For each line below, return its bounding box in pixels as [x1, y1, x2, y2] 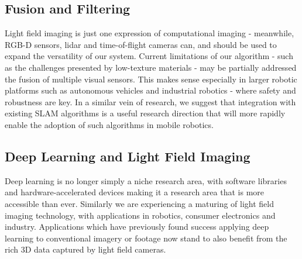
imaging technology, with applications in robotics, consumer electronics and [5, 209, 276, 221]
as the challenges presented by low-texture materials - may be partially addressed [5, 61, 297, 73]
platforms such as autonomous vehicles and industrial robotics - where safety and [5, 84, 296, 96]
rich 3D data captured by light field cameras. [5, 243, 166, 255]
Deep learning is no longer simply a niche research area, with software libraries [5, 174, 287, 187]
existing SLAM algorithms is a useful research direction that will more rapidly [5, 107, 286, 119]
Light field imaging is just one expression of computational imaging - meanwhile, [5, 27, 294, 39]
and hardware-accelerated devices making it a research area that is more [5, 186, 265, 198]
